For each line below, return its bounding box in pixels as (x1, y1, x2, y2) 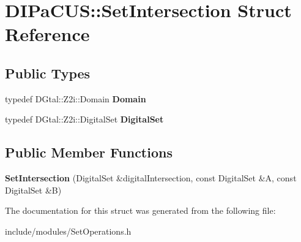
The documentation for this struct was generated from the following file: (5, 204, 276, 217)
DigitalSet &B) (5, 183, 62, 196)
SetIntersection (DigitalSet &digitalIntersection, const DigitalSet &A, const (5, 172, 297, 184)
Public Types (5, 63, 91, 82)
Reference (5, 21, 90, 47)
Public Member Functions (5, 143, 173, 162)
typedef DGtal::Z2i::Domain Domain (5, 92, 146, 105)
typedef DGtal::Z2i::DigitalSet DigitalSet (5, 113, 164, 126)
